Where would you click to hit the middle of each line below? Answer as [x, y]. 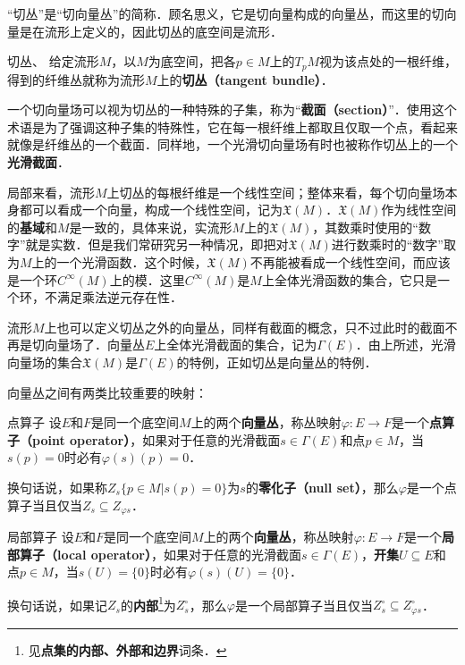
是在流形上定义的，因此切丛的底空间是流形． [151, 31]
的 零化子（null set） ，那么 [322, 487]
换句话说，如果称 [57, 487]
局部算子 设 [41, 536]
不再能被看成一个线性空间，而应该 [350, 261]
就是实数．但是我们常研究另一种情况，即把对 [157, 244]
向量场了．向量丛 [94, 345]
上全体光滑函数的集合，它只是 [349, 279]
